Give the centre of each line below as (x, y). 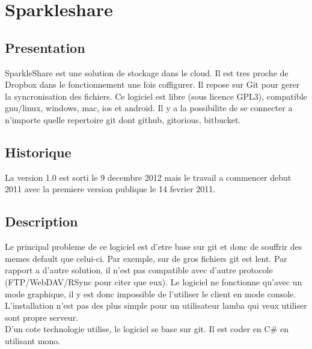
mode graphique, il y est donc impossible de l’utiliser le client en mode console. (151, 293)
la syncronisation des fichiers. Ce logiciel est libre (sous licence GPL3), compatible (156, 96)
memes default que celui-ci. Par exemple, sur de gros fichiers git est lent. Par (146, 258)
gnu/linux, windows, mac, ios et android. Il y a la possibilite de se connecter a (149, 108)
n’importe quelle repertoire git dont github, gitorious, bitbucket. (123, 119)
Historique (38, 152)
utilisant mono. (33, 340)
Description (41, 221)
